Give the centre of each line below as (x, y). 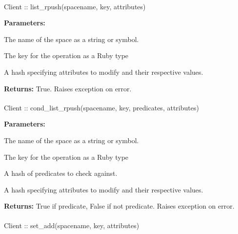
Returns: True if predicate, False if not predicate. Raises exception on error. (119, 206)
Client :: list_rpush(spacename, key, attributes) (75, 6)
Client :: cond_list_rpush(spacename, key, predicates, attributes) (101, 107)
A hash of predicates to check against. (61, 173)
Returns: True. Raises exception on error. (68, 88)
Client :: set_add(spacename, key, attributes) (72, 225)
